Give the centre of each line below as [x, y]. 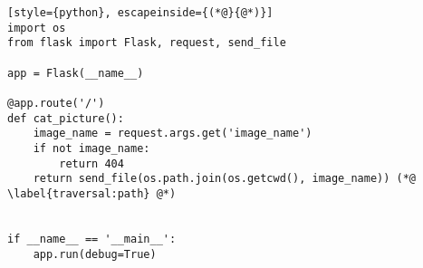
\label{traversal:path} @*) [92, 193]
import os [37, 28]
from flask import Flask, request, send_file [147, 43]
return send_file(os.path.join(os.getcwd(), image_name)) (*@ [225, 179]
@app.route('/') [56, 103]
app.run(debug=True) [95, 254]
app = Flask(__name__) [76, 73]
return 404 [91, 163]
